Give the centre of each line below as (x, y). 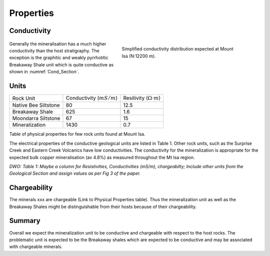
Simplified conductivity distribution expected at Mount (177, 49)
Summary (25, 221)
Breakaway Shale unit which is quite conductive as (61, 64)
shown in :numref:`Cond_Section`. (44, 72)
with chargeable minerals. (36, 247)
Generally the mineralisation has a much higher (58, 44)
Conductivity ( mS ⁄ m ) (91, 98)
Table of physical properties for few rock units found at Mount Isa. (77, 134)
